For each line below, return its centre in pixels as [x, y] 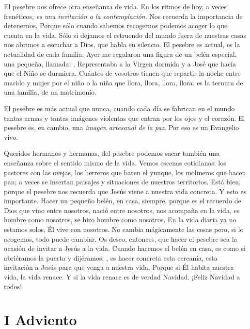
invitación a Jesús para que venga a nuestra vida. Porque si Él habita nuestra [119, 267]
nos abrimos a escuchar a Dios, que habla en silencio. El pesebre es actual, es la [122, 44]
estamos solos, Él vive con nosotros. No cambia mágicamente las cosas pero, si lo [124, 229]
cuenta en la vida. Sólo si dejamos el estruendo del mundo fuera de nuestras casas [125, 35]
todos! [13, 286]
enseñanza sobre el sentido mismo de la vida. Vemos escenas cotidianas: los [115, 162]
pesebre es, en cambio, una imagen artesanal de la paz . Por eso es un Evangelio [121, 127]
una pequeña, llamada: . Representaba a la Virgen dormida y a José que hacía [120, 63]
